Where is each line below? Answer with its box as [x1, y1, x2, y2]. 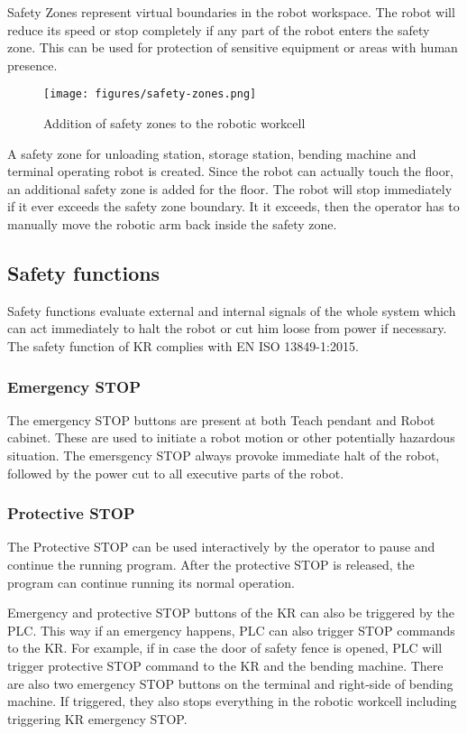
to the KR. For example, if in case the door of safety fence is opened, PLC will [7, 638, 443, 657]
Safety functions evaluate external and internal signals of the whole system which [7, 301, 456, 320]
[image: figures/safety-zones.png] [43, 88, 257, 101]
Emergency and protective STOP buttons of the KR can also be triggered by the [7, 603, 454, 622]
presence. [7, 55, 58, 74]
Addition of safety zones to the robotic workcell [43, 114, 306, 133]
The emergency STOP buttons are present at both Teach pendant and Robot [7, 410, 435, 429]
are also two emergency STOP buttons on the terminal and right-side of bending [7, 674, 453, 692]
